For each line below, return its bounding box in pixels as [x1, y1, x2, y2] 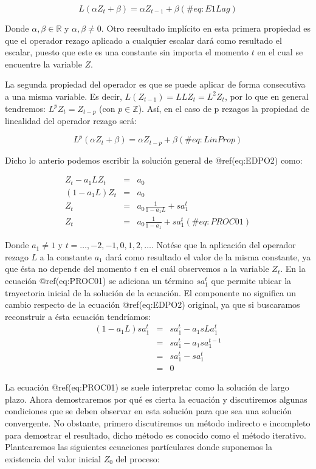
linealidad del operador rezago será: [5, 114, 137, 127]
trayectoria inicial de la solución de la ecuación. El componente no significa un [5, 286, 297, 299]
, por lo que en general [224, 89, 309, 102]
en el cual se [257, 46, 303, 58]
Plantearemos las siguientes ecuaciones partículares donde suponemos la [5, 440, 272, 453]
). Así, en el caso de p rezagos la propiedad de [138, 102, 310, 114]
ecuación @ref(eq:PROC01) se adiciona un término [5, 274, 194, 287]
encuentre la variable [5, 57, 82, 70]
